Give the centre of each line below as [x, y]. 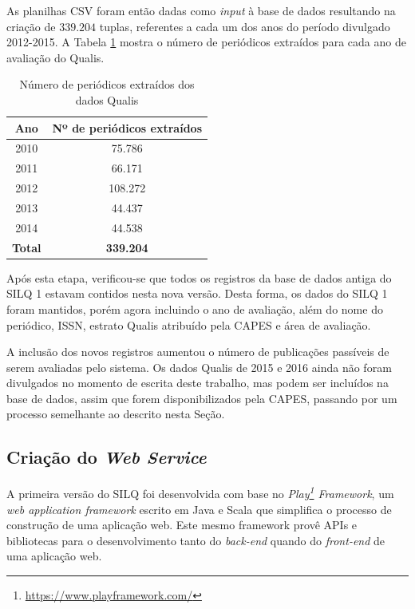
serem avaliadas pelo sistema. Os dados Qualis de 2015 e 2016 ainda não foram [199, 367]
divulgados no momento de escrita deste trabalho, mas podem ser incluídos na [198, 383]
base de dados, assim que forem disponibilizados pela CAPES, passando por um [202, 398]
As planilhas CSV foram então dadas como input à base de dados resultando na [201, 10]
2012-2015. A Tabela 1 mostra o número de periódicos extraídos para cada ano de [206, 42]
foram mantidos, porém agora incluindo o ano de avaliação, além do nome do [195, 308]
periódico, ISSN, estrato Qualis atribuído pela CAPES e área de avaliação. [189, 324]
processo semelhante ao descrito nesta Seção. [116, 414]
